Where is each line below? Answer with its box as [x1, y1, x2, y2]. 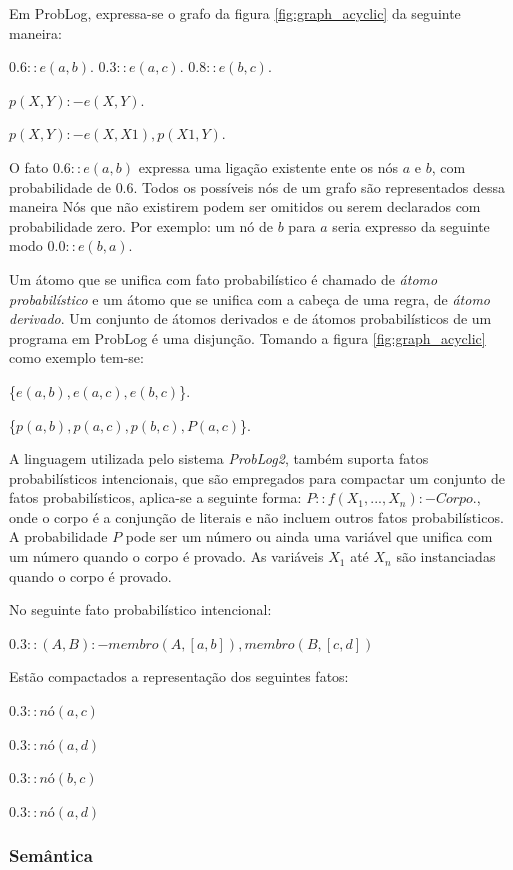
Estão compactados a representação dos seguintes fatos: [9, 666, 349, 687]
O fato [9, 156, 49, 177]
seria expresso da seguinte [332, 215, 490, 236]
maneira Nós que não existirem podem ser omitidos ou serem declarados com [9, 196, 481, 217]
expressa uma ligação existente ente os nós [138, 156, 399, 177]
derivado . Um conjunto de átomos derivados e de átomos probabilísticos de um [9, 308, 492, 329]
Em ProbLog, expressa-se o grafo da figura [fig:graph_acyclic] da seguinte [9, 3, 461, 23]
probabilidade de [9, 176, 111, 197]
